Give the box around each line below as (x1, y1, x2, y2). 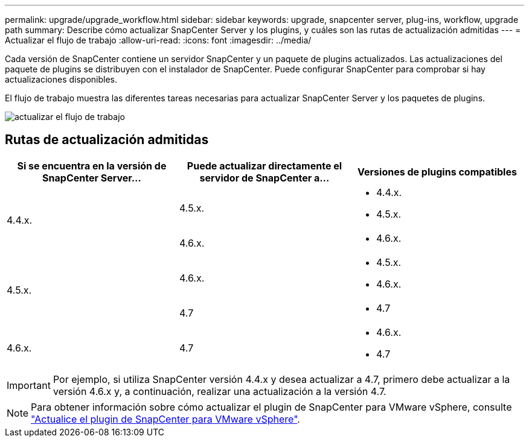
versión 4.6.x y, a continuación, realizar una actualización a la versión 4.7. (53, 385, 386, 397)
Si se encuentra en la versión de (17, 159, 167, 172)
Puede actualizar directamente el (187, 159, 342, 172)
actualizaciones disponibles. (5, 74, 118, 84)
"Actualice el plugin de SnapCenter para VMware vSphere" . (31, 412, 300, 425)
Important (7, 379, 51, 391)
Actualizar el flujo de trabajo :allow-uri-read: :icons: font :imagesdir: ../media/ (5, 35, 312, 45)
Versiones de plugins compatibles (357, 165, 517, 178)
